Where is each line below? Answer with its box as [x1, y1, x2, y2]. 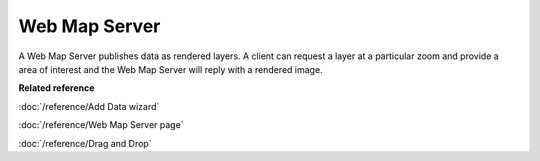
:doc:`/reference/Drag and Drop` [18, 137, 152, 149]
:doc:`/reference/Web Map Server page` [18, 119, 184, 131]
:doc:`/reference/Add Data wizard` [18, 100, 160, 112]
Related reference [18, 82, 95, 94]
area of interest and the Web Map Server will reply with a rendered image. [18, 63, 324, 75]
